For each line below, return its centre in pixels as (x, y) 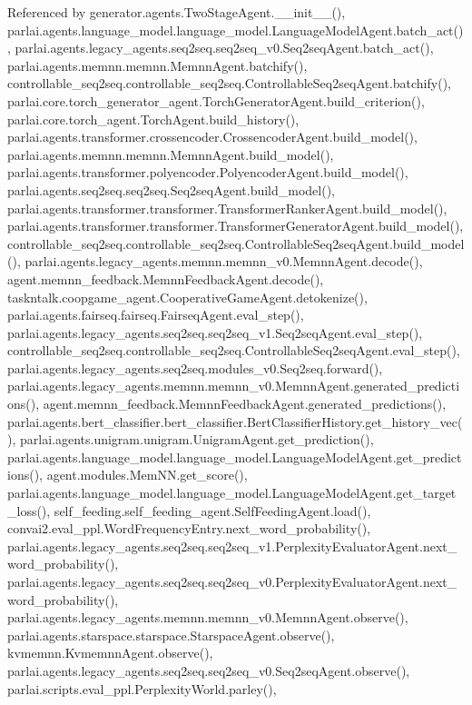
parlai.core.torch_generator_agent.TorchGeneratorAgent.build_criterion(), (216, 100)
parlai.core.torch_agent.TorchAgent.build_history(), (153, 119)
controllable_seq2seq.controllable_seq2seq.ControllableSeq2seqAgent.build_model (236, 243)
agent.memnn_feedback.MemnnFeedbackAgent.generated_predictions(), (245, 404)
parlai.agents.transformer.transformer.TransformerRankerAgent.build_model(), (227, 208)
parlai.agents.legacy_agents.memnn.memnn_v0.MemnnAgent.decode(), (224, 261)
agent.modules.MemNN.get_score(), (147, 475)
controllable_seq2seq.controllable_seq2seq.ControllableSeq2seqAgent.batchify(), (229, 83)
